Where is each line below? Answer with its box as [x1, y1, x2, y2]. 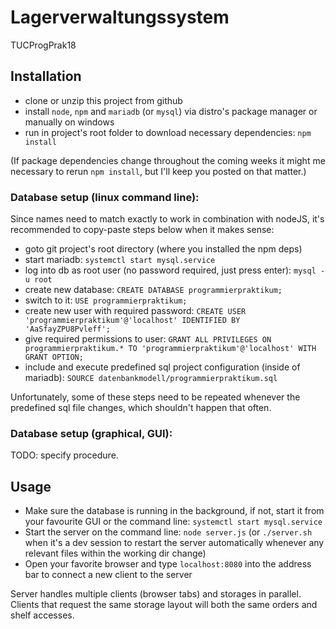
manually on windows [24, 116, 115, 128]
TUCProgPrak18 [10, 39, 77, 51]
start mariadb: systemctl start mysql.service [24, 254, 216, 266]
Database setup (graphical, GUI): [10, 426, 173, 440]
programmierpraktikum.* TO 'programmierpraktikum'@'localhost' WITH [24, 344, 317, 354]
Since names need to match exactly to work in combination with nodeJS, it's [10, 213, 325, 225]
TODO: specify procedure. [10, 449, 119, 461]
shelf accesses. [10, 609, 75, 621]
